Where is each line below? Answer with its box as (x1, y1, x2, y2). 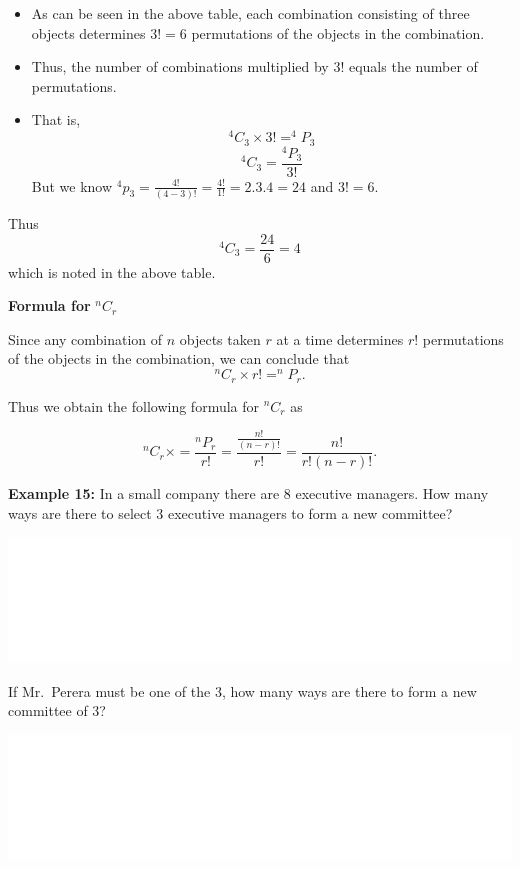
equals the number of (348, 56, 478, 77)
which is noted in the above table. (8, 261, 216, 282)
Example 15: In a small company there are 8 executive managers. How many (8, 482, 489, 503)
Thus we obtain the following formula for (8, 395, 260, 416)
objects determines (31, 22, 146, 43)
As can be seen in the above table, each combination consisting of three (31, 3, 470, 23)
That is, (31, 109, 81, 130)
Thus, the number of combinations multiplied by (31, 56, 329, 77)
